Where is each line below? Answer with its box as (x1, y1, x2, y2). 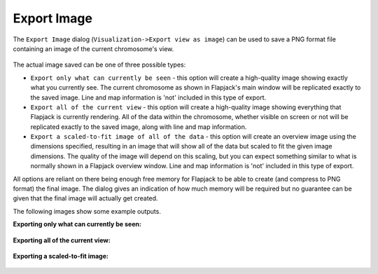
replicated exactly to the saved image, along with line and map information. (30, 123, 247, 131)
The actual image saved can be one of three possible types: (13, 60, 186, 69)
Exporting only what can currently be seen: (13, 220, 141, 228)
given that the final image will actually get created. (13, 194, 158, 203)
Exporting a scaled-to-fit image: (13, 252, 108, 260)
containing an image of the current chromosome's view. (13, 44, 174, 53)
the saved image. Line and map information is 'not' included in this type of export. (30, 93, 266, 102)
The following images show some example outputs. (13, 207, 161, 215)
